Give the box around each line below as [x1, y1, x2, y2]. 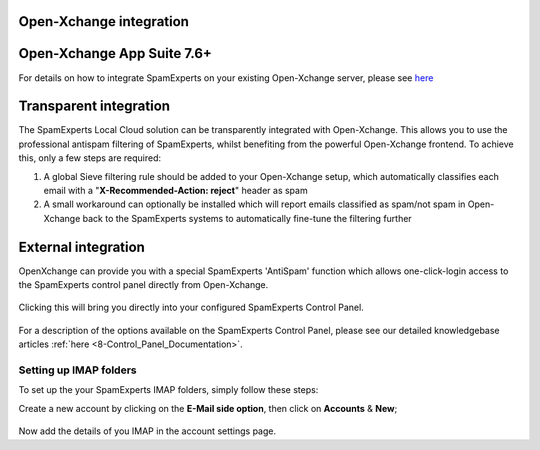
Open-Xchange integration [18, 13, 190, 30]
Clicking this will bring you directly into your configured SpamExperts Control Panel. [18, 301, 364, 314]
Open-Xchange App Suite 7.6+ [18, 45, 212, 62]
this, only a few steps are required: [18, 152, 162, 164]
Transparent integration [18, 98, 170, 115]
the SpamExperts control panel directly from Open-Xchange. [18, 279, 269, 291]
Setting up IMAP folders [18, 363, 137, 377]
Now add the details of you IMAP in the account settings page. [18, 425, 277, 437]
